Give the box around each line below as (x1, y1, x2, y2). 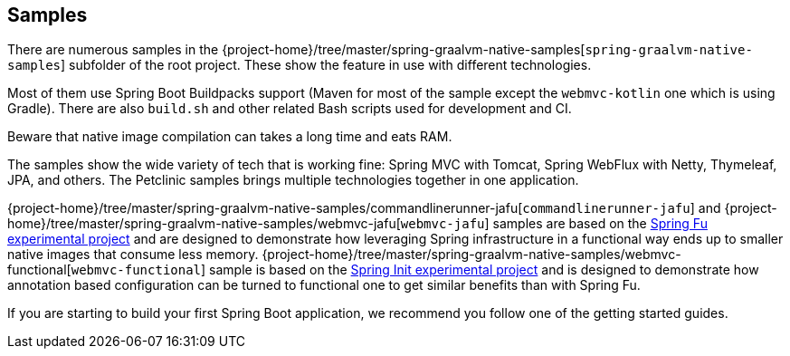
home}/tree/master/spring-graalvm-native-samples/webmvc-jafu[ (7, 216, 401, 232)
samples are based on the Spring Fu (492, 216, 708, 232)
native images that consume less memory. (7, 246, 259, 263)
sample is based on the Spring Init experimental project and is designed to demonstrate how (209, 262, 759, 278)
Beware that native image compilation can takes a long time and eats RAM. (7, 129, 452, 145)
